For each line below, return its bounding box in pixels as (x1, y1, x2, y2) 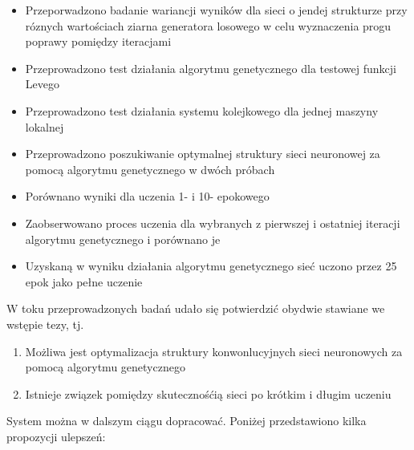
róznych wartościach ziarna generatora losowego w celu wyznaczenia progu (25, 17, 392, 34)
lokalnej (25, 118, 64, 135)
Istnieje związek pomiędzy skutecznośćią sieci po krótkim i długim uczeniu (25, 385, 392, 402)
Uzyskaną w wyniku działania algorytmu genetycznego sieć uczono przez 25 (25, 257, 397, 274)
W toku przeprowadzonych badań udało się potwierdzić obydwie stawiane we (6, 300, 385, 317)
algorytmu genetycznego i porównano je (25, 230, 221, 247)
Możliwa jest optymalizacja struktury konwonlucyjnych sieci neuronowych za (25, 343, 403, 359)
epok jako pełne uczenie (25, 273, 143, 290)
